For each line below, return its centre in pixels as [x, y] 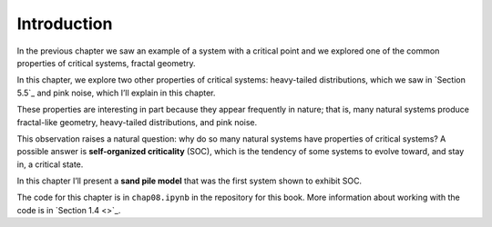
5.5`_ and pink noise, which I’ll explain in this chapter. [116, 93]
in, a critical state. [50, 164]
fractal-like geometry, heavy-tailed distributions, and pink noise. [137, 122]
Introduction [65, 24]
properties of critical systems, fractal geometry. [106, 63]
